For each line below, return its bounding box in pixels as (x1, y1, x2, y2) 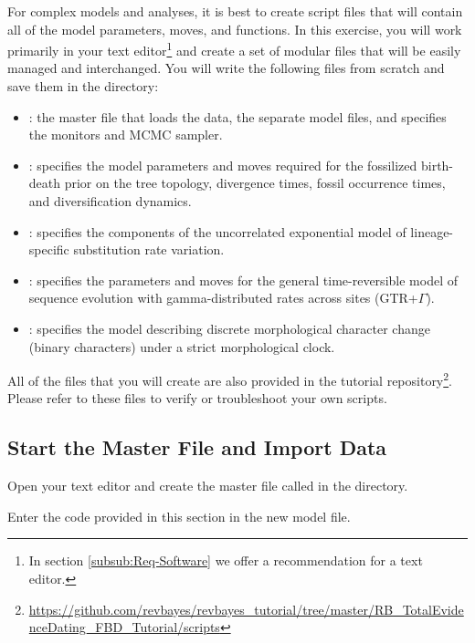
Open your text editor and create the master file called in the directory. (7, 476, 408, 495)
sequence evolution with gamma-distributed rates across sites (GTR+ (28, 288, 418, 307)
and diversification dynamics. (28, 192, 192, 210)
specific (28, 240, 69, 259)
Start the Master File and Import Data (7, 433, 387, 462)
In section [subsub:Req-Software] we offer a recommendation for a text (28, 551, 423, 570)
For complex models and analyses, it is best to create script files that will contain (7, 2, 463, 20)
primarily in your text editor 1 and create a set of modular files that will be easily (7, 38, 461, 59)
